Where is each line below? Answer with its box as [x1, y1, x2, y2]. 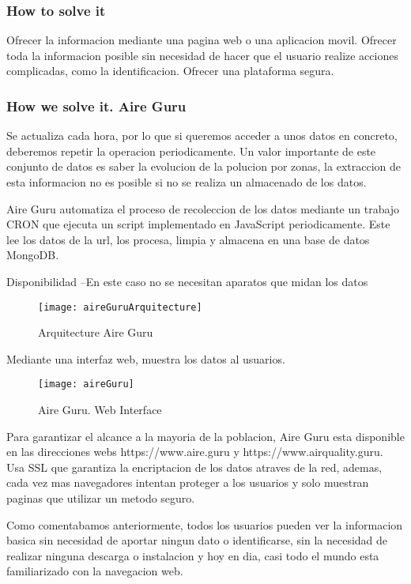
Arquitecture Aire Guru [38, 324, 153, 341]
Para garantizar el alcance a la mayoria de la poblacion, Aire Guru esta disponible [6, 428, 405, 444]
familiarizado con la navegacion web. [6, 563, 183, 579]
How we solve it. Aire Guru [6, 96, 187, 115]
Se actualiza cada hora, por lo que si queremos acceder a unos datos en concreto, [6, 127, 398, 144]
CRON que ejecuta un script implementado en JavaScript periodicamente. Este [6, 216, 390, 232]
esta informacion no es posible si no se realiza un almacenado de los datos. [6, 174, 367, 190]
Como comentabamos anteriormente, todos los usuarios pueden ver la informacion [6, 516, 403, 533]
